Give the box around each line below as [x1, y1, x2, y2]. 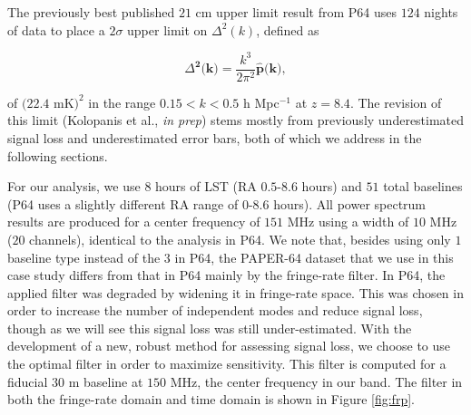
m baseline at [68, 372, 143, 391]
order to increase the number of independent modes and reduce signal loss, [7, 301, 423, 320]
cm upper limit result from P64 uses [195, 3, 397, 21]
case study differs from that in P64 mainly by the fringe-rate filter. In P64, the [7, 265, 446, 285]
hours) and [301, 177, 362, 196]
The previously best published [7, 3, 175, 21]
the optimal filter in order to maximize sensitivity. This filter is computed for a [7, 354, 446, 373]
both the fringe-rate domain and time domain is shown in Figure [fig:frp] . [7, 390, 415, 409]
